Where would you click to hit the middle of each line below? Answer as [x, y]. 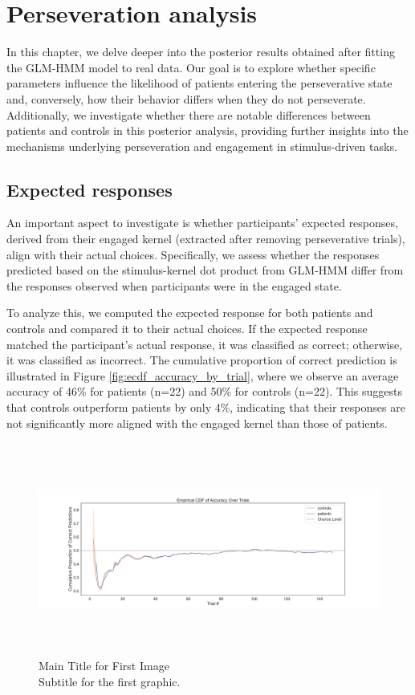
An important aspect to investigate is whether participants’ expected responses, [202, 223]
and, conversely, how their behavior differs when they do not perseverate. [186, 98]
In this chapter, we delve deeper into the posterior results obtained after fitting [201, 52]
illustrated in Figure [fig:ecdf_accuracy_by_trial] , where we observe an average [203, 375]
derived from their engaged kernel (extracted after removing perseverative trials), [206, 239]
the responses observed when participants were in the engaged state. [174, 285]
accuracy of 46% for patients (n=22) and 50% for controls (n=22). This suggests [204, 391]
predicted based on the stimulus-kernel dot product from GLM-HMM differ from [205, 270]
